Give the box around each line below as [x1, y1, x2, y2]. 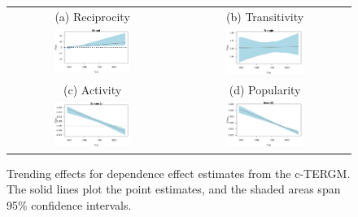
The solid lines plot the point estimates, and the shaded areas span [7, 180, 341, 197]
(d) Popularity [229, 80, 301, 98]
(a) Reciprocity [55, 7, 130, 24]
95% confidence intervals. [7, 196, 132, 213]
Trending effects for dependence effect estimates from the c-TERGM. [7, 164, 351, 181]
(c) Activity [63, 80, 122, 98]
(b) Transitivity [226, 7, 304, 24]
